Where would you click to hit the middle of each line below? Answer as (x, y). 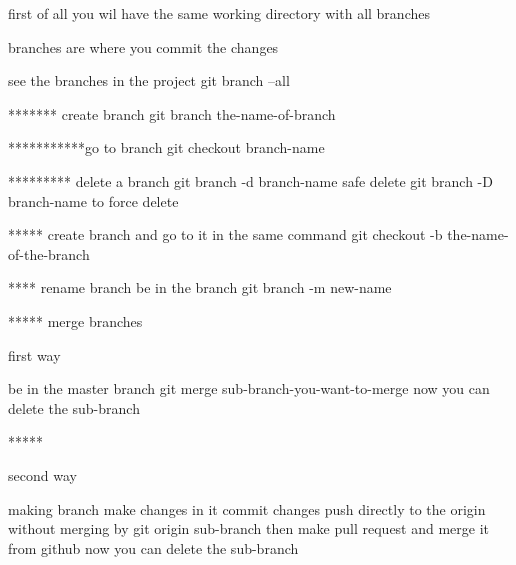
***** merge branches (75, 320)
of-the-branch (49, 253)
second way (42, 474)
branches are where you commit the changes (143, 46)
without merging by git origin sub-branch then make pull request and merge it (249, 528)
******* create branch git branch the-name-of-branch (172, 113)
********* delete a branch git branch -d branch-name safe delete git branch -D (250, 180)
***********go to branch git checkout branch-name (166, 147)
